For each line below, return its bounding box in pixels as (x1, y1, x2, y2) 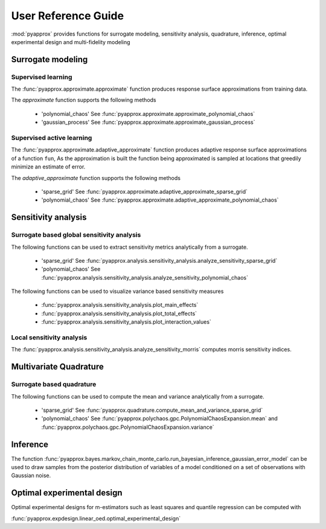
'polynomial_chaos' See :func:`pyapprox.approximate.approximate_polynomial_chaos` (41, 110, 255, 117)
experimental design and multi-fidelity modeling (11, 38, 130, 45)
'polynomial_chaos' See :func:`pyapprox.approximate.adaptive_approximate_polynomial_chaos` (41, 196, 279, 204)
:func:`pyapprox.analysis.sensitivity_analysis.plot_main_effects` (41, 301, 199, 309)
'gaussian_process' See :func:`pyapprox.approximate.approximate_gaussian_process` (41, 118, 255, 126)
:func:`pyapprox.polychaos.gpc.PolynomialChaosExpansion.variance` (41, 423, 214, 431)
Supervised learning (11, 72, 72, 81)
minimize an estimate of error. (11, 163, 86, 170)
